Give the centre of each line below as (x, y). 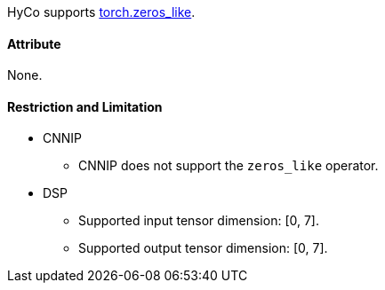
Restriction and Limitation (85, 106)
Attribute (34, 43)
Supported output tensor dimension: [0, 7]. (203, 248)
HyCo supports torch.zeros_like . (101, 12)
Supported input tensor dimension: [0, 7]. (199, 221)
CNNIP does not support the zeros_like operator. (229, 166)
